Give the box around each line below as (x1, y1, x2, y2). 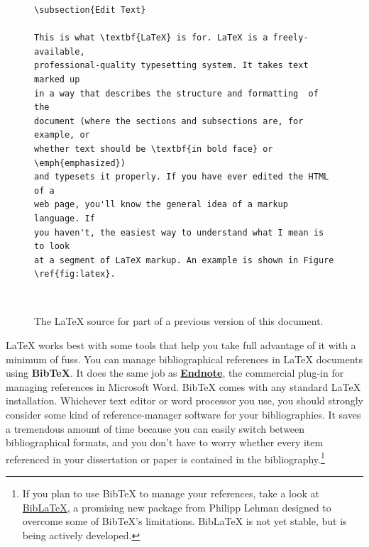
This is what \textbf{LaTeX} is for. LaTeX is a (34, 33, 268, 43)
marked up (34, 74, 80, 84)
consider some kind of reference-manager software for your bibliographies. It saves (6, 407, 361, 422)
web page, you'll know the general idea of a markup (34, 199, 288, 210)
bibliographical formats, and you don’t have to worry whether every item (6, 435, 324, 450)
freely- (272, 33, 309, 43)
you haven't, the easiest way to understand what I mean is (34, 227, 324, 238)
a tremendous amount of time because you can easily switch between (6, 421, 305, 436)
